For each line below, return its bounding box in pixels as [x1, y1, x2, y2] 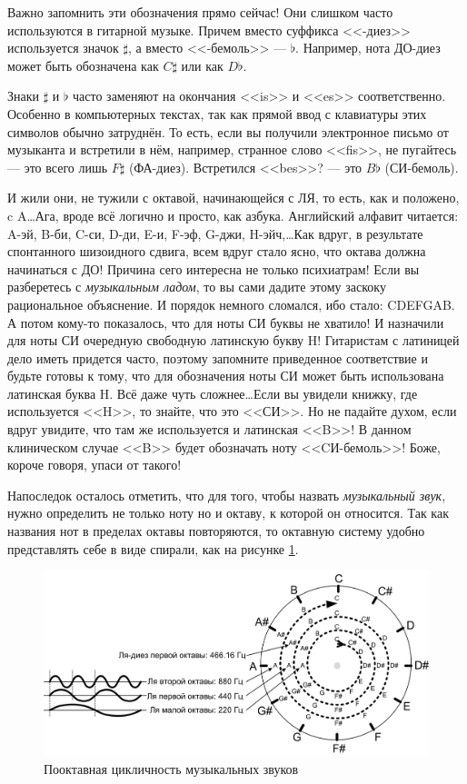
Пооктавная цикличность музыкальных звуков [44, 759, 299, 778]
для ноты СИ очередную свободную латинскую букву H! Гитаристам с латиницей [7, 331, 460, 350]
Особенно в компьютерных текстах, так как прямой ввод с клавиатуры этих [7, 104, 427, 123]
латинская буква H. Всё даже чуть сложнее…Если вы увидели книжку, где [7, 383, 418, 402]
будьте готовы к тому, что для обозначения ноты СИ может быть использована [7, 366, 444, 385]
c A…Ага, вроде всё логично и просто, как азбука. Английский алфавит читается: [7, 205, 459, 224]
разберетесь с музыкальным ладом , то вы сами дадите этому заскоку [7, 277, 386, 296]
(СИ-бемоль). [384, 157, 459, 176]
